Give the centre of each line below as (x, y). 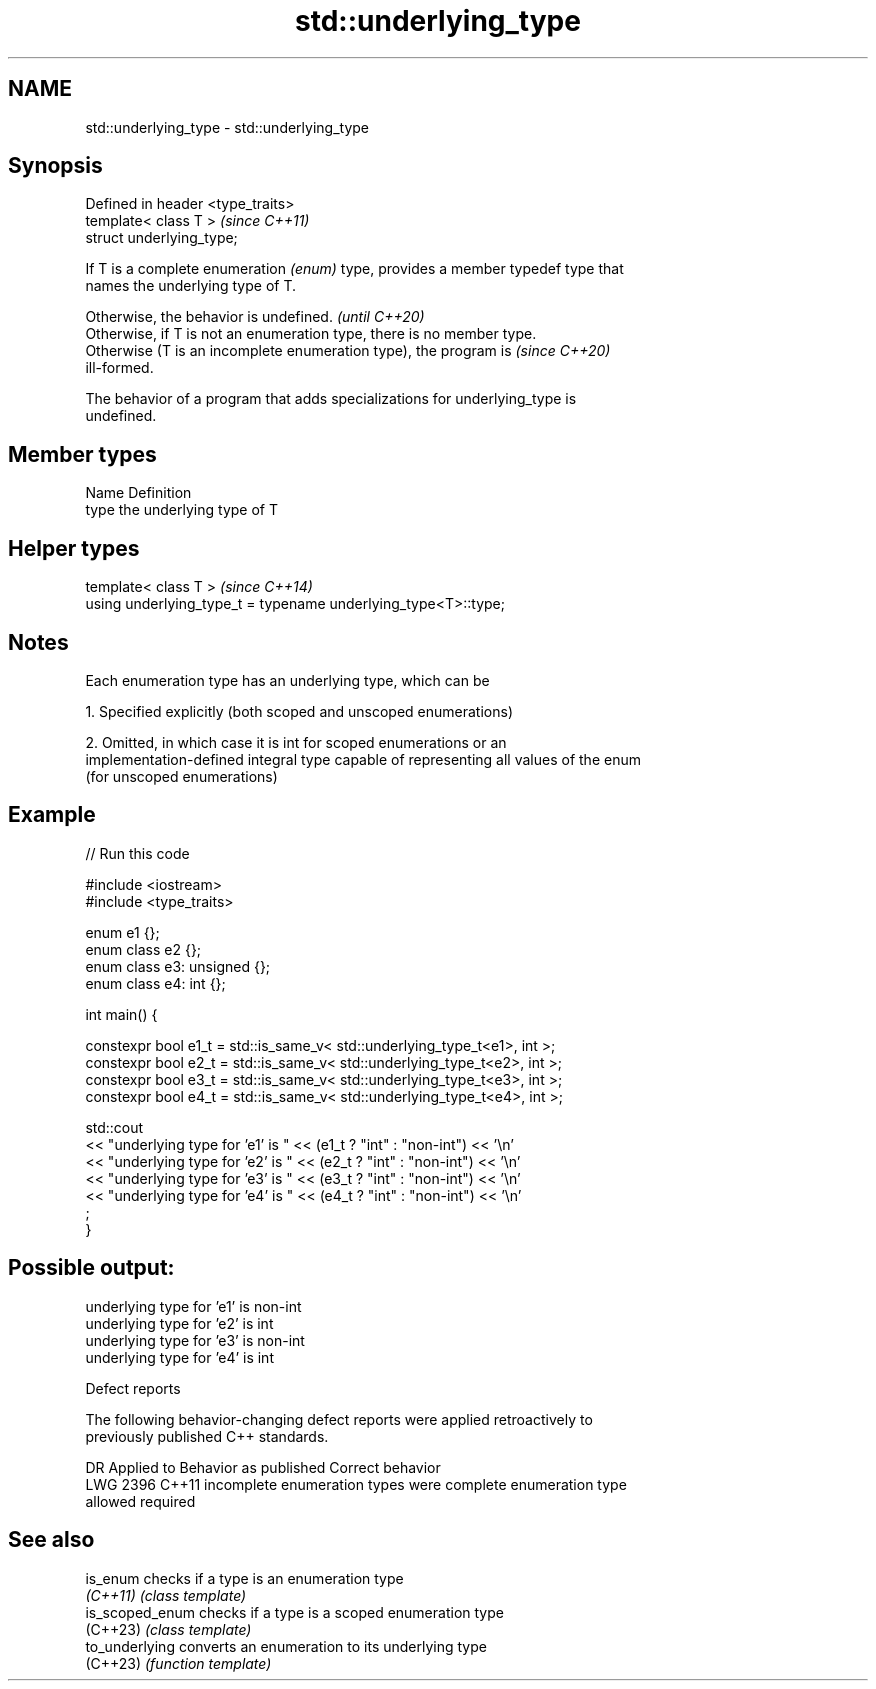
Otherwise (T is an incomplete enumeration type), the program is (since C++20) (348, 351)
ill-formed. (119, 368)
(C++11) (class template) (166, 1595)
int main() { (121, 1014)
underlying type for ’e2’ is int (179, 1323)
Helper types (74, 548)
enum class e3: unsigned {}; (178, 966)
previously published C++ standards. (207, 1436)
